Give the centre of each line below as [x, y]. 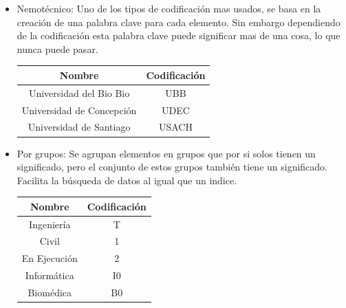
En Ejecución [50, 258]
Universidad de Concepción [79, 110]
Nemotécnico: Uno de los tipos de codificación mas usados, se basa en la [169, 8]
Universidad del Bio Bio [79, 92]
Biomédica [50, 292]
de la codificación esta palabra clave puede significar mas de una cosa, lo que [179, 35]
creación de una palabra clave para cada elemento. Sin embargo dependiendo [179, 22]
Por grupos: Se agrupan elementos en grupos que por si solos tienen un [166, 153]
